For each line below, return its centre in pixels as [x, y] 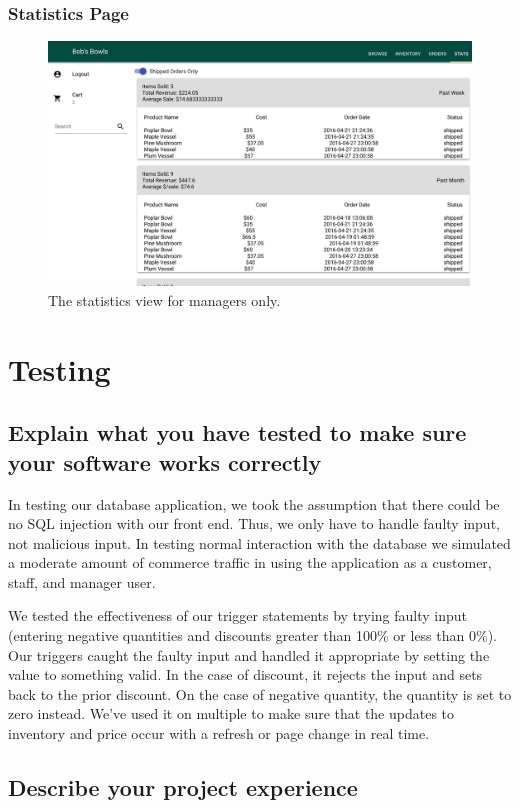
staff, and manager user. [82, 581]
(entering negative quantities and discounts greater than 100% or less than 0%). [252, 635]
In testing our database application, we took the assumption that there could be [254, 503]
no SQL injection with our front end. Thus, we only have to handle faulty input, [254, 523]
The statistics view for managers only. [164, 299]
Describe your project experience [183, 787]
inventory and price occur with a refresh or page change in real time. [219, 733]
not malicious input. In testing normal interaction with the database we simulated [259, 542]
